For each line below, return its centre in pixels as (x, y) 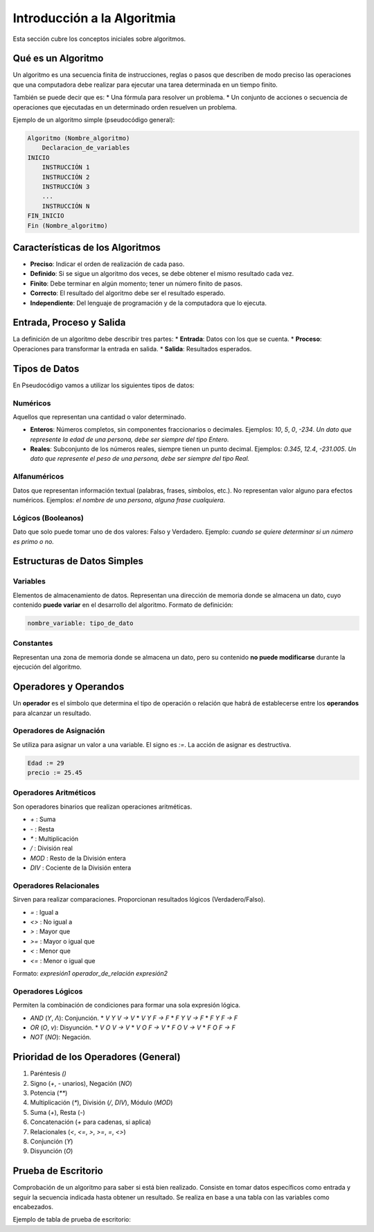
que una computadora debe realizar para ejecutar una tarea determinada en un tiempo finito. (145, 85)
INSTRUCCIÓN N (66, 206)
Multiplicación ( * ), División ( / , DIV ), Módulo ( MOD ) (101, 1102)
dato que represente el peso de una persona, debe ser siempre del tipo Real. (140, 459)
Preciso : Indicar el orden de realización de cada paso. (107, 264)
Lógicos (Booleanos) (48, 518)
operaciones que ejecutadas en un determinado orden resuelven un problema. (125, 107)
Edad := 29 (46, 763)
